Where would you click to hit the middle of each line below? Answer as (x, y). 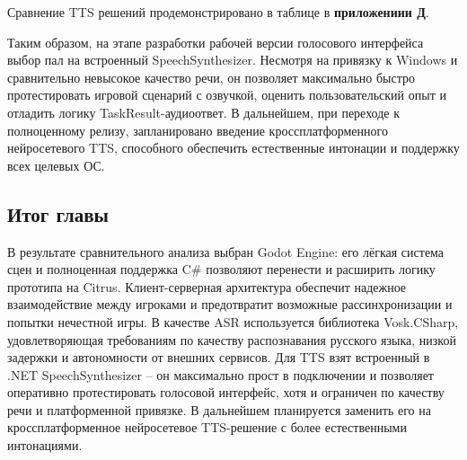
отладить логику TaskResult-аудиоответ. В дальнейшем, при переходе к (203, 112)
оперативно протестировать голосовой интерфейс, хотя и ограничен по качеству (226, 392)
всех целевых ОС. (56, 165)
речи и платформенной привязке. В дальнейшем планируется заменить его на (219, 409)
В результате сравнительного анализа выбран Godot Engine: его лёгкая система (226, 251)
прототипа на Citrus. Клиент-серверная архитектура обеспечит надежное (207, 286)
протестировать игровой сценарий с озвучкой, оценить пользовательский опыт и (227, 95)
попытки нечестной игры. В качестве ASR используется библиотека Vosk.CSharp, (233, 321)
